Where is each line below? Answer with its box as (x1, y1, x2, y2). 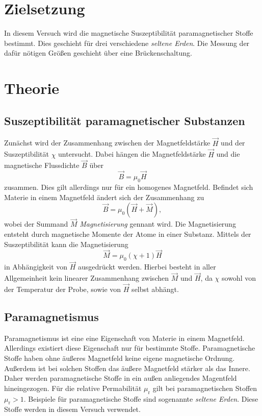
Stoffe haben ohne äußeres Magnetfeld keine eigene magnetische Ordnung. (4, 352, 235, 363)
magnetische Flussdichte (4, 160, 80, 170)
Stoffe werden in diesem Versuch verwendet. (4, 404, 141, 414)
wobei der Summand (4, 218, 68, 229)
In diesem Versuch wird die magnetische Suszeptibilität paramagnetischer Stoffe (4, 28, 253, 38)
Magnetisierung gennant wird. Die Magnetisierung (80, 218, 236, 229)
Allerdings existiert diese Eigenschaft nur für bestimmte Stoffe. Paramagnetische (4, 342, 255, 353)
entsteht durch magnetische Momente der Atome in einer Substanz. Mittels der (4, 228, 251, 239)
